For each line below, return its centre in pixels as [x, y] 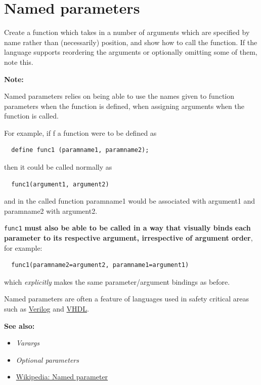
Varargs [28, 343]
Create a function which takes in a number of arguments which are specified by [127, 32]
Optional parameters [47, 359]
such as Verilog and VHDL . [47, 309]
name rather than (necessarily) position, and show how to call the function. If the [131, 42]
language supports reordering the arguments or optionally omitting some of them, [131, 52]
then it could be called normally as [58, 167]
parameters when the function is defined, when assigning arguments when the [124, 106]
